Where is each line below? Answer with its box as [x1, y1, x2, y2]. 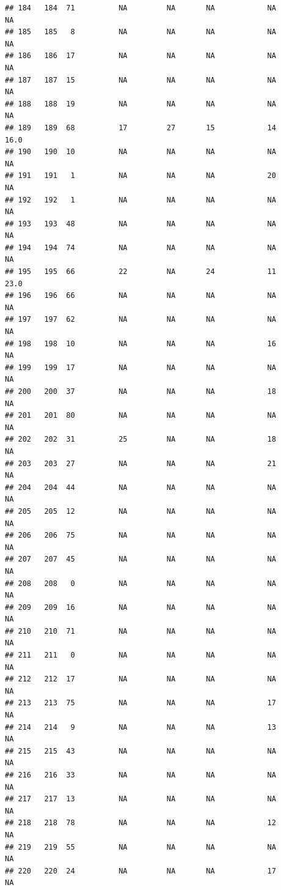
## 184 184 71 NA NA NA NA [5, 4, 276, 12]
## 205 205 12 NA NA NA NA [5, 506, 276, 516]
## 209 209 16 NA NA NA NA [5, 603, 276, 612]
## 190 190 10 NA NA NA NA [5, 147, 276, 157]
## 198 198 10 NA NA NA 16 [5, 339, 276, 348]
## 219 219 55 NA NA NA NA [5, 842, 276, 851]
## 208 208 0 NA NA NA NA [5, 579, 276, 588]
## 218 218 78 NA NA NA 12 [5, 818, 276, 828]
